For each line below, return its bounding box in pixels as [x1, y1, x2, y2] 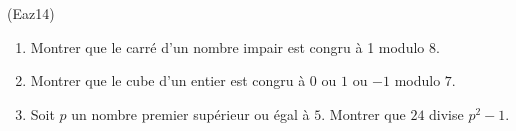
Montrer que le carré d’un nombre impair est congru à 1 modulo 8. [30, 36, 440, 57]
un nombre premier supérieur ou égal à [71, 103, 310, 124]
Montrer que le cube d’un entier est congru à [30, 70, 306, 91]
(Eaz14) [7, 3, 55, 23]
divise [429, 103, 464, 124]
